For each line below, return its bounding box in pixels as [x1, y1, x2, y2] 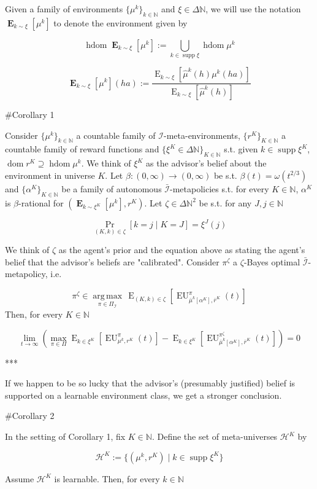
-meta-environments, [163, 128, 240, 141]
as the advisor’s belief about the [146, 157, 267, 170]
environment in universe [5, 168, 95, 181]
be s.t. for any [199, 196, 252, 209]
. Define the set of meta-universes [151, 430, 278, 442]
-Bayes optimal [243, 255, 300, 268]
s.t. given [224, 143, 258, 155]
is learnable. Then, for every [54, 472, 160, 485]
